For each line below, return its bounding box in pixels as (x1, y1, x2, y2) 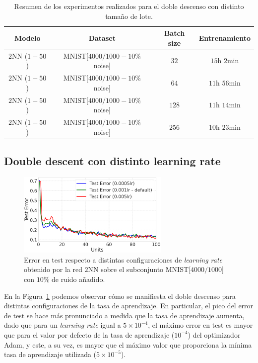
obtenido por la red (24, 264, 82, 274)
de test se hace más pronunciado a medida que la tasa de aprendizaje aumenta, (4, 310, 245, 320)
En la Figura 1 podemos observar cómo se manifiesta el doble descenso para (4, 290, 236, 301)
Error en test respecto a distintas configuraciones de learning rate (24, 254, 223, 265)
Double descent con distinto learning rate (4, 153, 221, 169)
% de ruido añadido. (43, 273, 105, 284)
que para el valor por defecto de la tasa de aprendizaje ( (4, 329, 175, 340)
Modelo (14, 32, 41, 43)
